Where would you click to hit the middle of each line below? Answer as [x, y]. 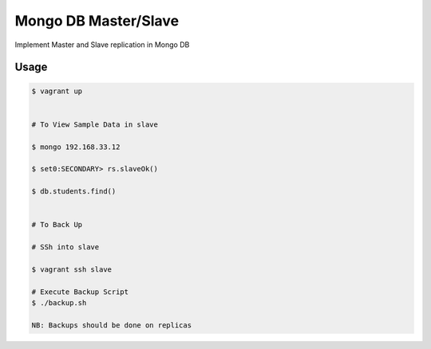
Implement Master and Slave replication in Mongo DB [102, 45]
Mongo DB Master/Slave [97, 21]
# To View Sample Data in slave [95, 124]
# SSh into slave [65, 247]
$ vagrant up [57, 91]
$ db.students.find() [74, 192]
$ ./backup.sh [59, 302]
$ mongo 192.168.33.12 [76, 147]
